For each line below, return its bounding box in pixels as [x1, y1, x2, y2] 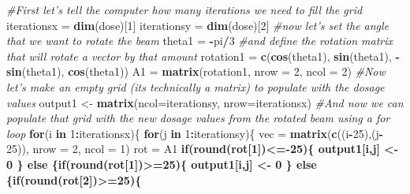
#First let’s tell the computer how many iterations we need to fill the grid [6, 2, 363, 17]
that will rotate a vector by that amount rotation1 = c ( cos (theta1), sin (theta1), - [6, 47, 400, 64]
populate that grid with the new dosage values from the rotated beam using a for [6, 110, 390, 126]
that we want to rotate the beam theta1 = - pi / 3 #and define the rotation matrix [6, 32, 393, 49]
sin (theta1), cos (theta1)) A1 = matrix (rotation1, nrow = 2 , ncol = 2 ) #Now [6, 63, 386, 80]
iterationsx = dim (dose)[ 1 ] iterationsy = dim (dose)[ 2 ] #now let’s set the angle [6, 17, 389, 33]
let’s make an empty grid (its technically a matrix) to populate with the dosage [6, 78, 385, 95]
